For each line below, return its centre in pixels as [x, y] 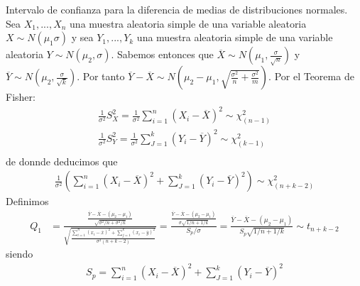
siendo [20, 254]
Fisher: [21, 97]
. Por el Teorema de [311, 76]
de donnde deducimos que [62, 161]
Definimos [27, 201]
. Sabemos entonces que [162, 54]
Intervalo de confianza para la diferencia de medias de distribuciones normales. [177, 9]
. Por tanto [101, 76]
